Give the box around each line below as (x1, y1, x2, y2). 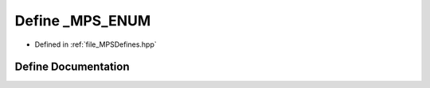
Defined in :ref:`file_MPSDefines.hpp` (34, 40, 157, 49)
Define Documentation (14, 60, 130, 74)
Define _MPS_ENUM (14, 12, 151, 29)
